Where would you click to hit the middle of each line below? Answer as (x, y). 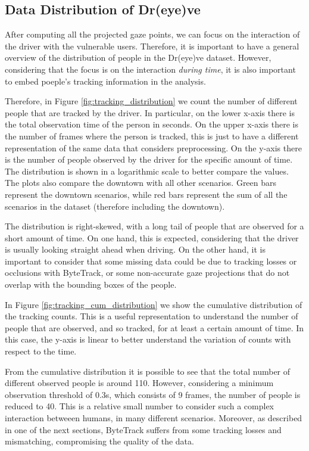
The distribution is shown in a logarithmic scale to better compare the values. (147, 171)
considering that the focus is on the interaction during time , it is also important (150, 69)
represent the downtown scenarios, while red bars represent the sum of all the (146, 194)
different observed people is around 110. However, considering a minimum (139, 383)
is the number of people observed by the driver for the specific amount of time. (149, 159)
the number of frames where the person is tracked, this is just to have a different (152, 136)
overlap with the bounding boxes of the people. (91, 284)
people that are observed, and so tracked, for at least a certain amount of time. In (154, 327)
